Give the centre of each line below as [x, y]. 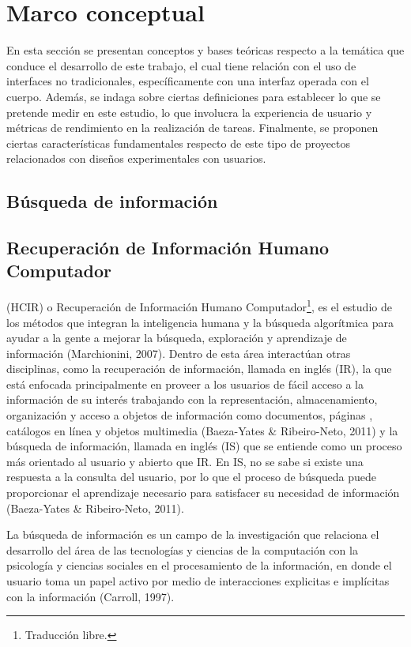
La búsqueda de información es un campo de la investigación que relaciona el [193, 534]
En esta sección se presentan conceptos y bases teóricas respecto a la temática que [205, 50]
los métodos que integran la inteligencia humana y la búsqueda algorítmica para [200, 322]
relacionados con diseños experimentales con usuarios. [136, 158]
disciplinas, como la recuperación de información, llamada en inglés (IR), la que [199, 369]
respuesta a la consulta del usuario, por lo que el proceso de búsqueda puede [192, 477]
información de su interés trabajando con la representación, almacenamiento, [192, 399]
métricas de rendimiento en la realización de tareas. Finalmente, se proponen [192, 128]
